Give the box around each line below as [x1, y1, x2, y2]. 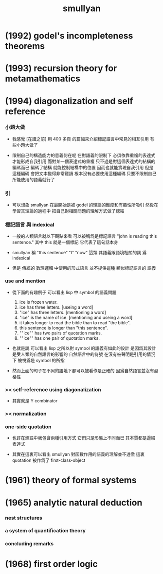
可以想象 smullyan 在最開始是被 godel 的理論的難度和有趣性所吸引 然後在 [12, 202, 159, 208]
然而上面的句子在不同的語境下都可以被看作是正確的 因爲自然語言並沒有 [12, 367, 154, 373]
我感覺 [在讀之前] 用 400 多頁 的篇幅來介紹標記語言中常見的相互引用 [12, 136, 149, 141]
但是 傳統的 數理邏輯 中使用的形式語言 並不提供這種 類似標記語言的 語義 [12, 265, 156, 271]
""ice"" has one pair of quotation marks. [19, 335, 100, 341]
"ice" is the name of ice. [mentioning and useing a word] [19, 314, 133, 320]
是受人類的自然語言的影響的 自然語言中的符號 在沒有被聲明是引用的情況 [12, 351, 156, 357]
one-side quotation [5, 423, 52, 430]
